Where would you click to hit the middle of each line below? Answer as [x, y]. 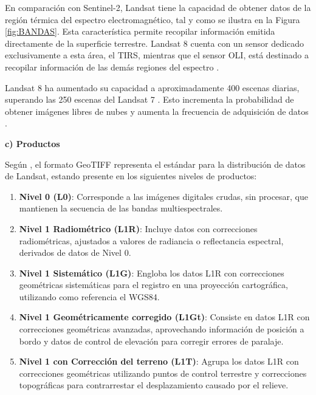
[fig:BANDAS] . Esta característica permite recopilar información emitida [140, 31]
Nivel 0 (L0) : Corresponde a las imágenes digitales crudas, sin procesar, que [164, 196]
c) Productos [33, 143]
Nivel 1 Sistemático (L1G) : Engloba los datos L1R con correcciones [152, 273]
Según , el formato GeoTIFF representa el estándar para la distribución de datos [155, 164]
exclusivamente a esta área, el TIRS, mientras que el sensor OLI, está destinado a [157, 55]
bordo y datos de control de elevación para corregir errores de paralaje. [151, 341]
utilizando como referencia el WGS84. [89, 296]
